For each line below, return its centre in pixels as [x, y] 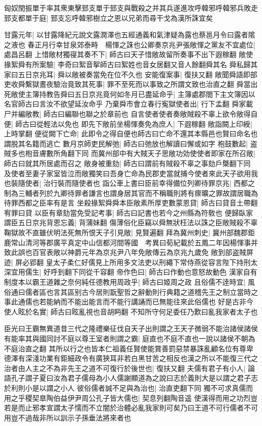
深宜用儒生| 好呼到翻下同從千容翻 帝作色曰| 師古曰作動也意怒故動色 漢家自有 [131, 272]
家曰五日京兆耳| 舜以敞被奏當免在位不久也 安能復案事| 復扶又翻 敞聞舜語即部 [131, 74]
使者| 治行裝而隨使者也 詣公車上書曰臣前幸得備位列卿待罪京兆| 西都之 [140, 183]
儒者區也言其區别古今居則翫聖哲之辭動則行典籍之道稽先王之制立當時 [138, 291]
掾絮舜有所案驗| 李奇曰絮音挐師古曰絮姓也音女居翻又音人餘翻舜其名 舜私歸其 [131, 64]
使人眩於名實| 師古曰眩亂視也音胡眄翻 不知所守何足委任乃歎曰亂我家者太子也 [131, 311]
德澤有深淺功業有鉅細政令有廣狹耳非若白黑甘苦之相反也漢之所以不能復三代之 [131, 358]
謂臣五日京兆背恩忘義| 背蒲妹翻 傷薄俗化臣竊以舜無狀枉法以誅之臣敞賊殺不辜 [131, 222]
